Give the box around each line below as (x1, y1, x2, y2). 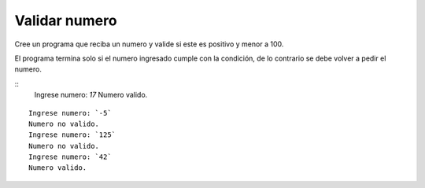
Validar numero (14, 12, 117, 29)
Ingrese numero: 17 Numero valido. (34, 90, 148, 100)
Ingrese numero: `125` (28, 131, 116, 139)
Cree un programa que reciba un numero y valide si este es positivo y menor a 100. (14, 39, 284, 49)
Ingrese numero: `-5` (28, 109, 112, 117)
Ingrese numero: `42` (28, 153, 112, 161)
